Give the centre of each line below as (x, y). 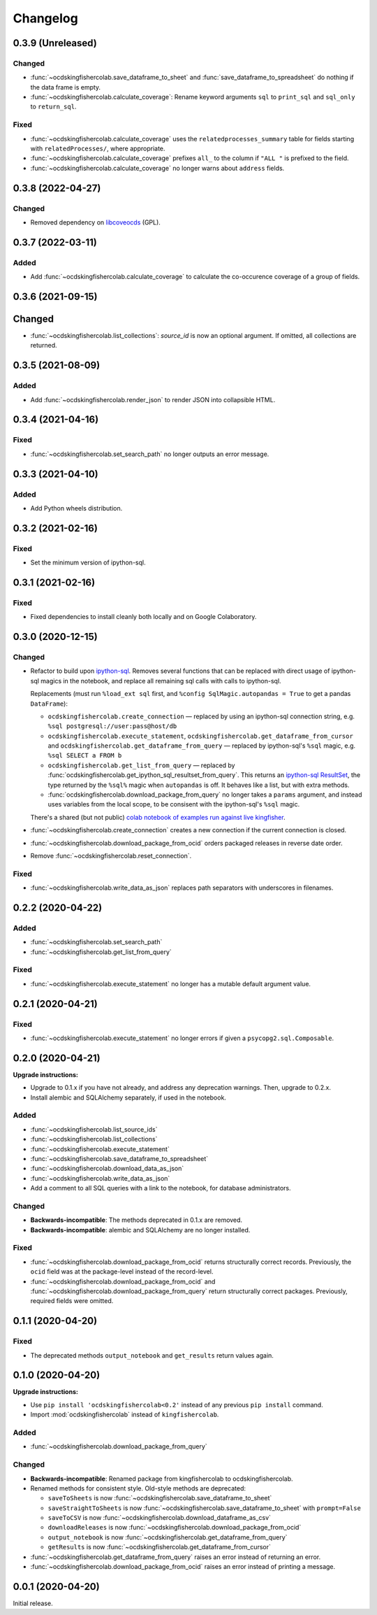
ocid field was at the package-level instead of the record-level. (122, 1272)
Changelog (45, 18)
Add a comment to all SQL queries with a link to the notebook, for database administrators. (161, 1188)
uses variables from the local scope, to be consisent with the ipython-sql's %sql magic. (174, 804)
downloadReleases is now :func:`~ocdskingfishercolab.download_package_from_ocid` (175, 1528)
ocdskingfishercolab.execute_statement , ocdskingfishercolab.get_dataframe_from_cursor (201, 736)
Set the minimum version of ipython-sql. (88, 562)
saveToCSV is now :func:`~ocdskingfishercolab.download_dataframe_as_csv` (160, 1518)
